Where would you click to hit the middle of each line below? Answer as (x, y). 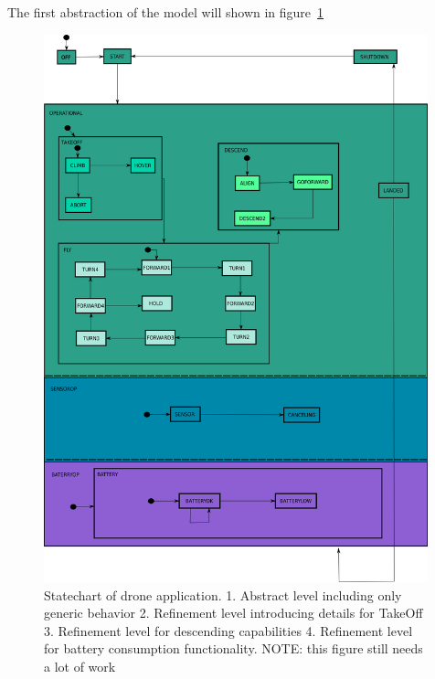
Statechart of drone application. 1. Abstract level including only (223, 594)
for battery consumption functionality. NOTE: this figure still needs (233, 648)
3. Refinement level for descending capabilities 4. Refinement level (228, 630)
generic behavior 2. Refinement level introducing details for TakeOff (233, 613)
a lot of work (80, 667)
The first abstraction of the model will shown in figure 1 (166, 12)
